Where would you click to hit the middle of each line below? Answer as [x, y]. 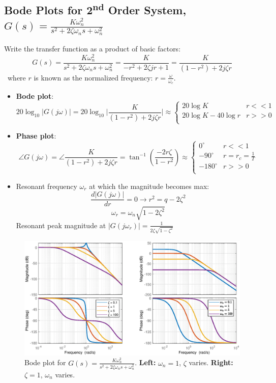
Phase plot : [36, 136]
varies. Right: [211, 362]
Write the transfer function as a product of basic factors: [93, 49]
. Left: [145, 362]
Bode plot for [45, 362]
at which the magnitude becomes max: [149, 186]
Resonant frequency [47, 186]
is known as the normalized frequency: [93, 77]
